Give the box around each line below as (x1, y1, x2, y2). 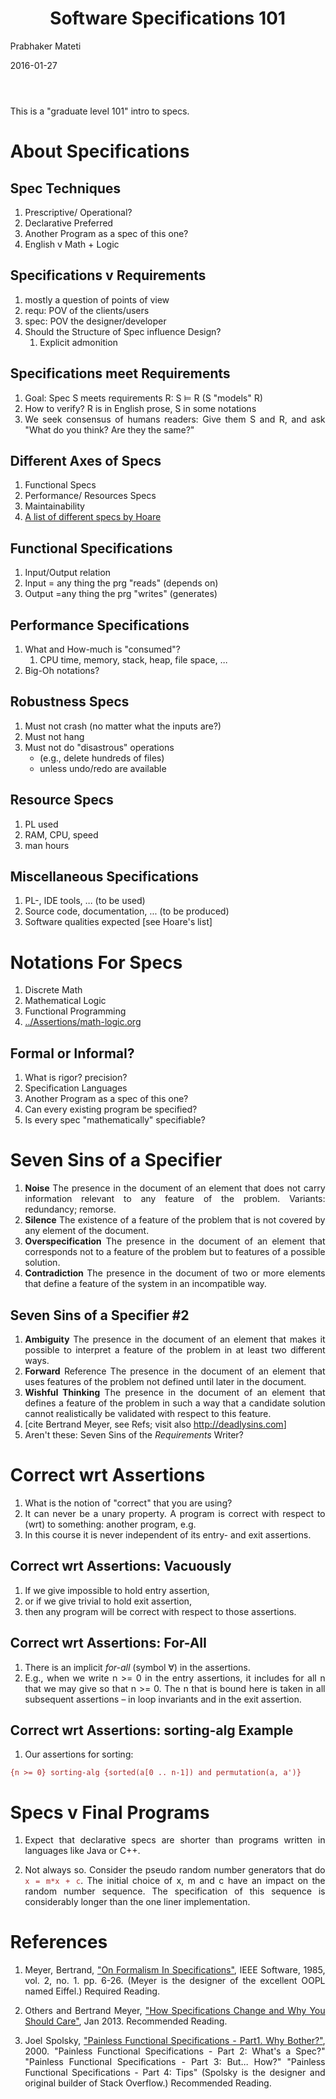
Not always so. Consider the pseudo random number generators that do (24, 1864, 326, 1876)
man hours (24, 839, 69, 851)
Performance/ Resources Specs (24, 490, 157, 502)
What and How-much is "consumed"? (24, 643, 181, 655)
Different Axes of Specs (10, 452, 162, 469)
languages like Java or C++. (24, 1845, 141, 1857)
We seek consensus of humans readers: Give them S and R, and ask (24, 413, 326, 425)
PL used (24, 818, 59, 830)
